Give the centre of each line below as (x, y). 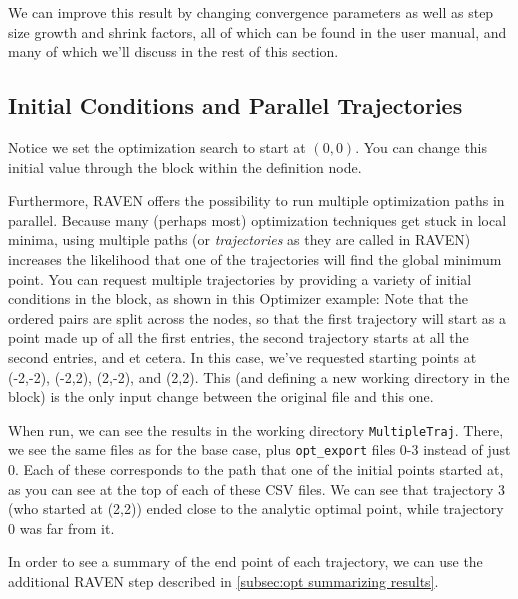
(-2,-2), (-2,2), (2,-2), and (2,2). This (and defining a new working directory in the (259, 376)
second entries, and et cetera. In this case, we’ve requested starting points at (242, 356)
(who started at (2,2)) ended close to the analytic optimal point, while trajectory (256, 508)
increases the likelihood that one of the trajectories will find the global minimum (255, 258)
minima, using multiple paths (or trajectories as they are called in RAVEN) (239, 239)
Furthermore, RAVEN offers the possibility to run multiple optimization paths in (256, 200)
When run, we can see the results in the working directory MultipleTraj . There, (256, 429)
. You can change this (421, 146)
